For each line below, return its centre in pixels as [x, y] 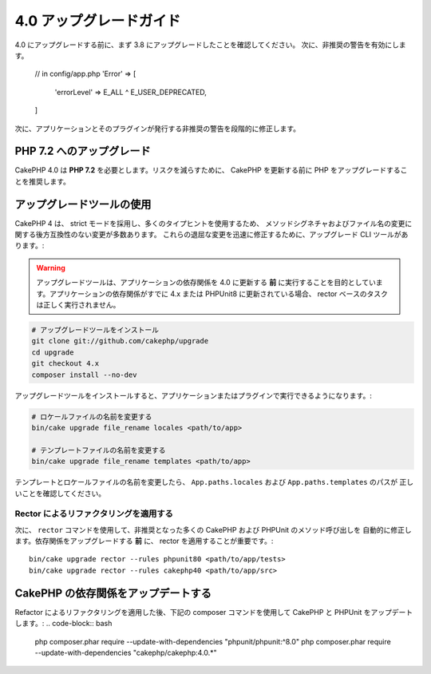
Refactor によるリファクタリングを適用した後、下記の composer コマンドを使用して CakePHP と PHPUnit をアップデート [214, 612]
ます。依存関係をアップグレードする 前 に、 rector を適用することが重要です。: [144, 541]
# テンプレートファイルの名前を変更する [99, 450]
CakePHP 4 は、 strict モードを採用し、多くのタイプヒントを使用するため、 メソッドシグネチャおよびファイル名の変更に [214, 223]
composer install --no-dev [84, 375]
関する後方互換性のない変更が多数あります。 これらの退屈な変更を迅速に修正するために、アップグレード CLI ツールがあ [212, 235]
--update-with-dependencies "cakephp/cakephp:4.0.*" [126, 652]
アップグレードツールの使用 [83, 204]
